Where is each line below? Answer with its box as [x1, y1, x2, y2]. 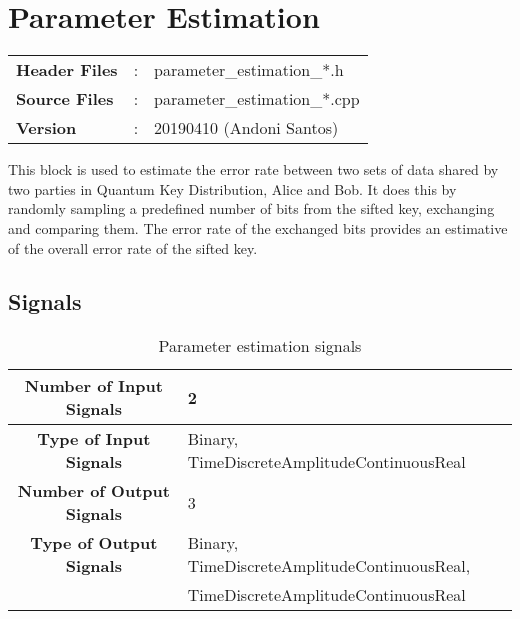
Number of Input [24, 374, 163, 398]
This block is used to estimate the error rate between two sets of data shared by [8, 159, 499, 180]
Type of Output [30, 531, 158, 555]
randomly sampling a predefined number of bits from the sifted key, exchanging [8, 198, 495, 219]
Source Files [16, 87, 114, 111]
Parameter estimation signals [158, 334, 362, 358]
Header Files [16, 58, 118, 82]
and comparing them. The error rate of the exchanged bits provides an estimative [8, 217, 508, 238]
